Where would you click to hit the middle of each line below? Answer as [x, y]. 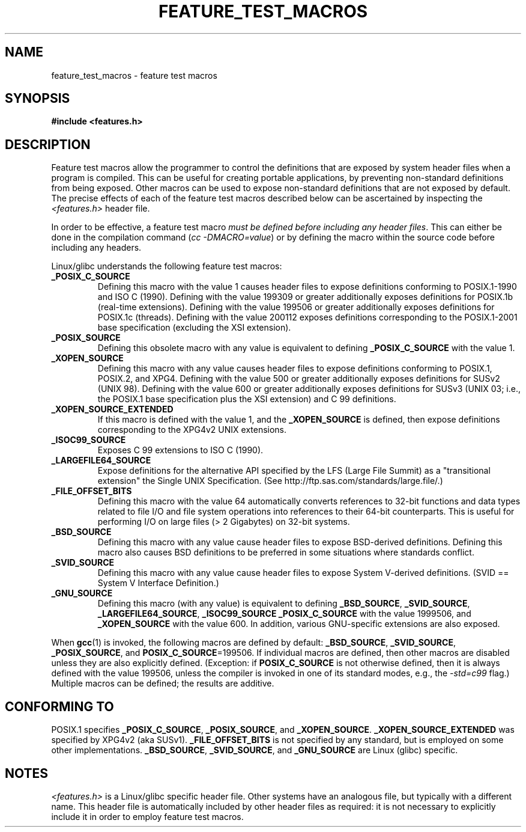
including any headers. [96, 248]
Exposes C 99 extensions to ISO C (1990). [180, 450]
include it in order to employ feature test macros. [147, 816]
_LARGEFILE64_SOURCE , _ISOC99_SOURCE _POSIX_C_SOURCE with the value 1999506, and [284, 614]
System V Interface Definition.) [158, 583]
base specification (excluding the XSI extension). [194, 328]
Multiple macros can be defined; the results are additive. [163, 684]
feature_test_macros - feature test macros [134, 75]
